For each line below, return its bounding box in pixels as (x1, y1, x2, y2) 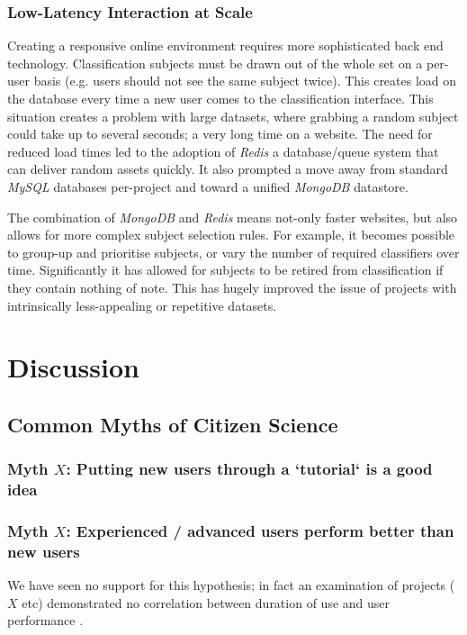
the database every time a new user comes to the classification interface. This (7, 89, 434, 107)
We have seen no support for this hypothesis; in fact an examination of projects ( (7, 576, 455, 594)
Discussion (7, 349, 139, 386)
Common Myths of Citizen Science (7, 410, 338, 438)
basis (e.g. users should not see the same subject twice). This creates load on (33, 71, 457, 90)
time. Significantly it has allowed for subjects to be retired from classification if (7, 260, 444, 279)
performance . (7, 611, 84, 630)
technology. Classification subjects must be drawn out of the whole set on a (7, 53, 423, 72)
